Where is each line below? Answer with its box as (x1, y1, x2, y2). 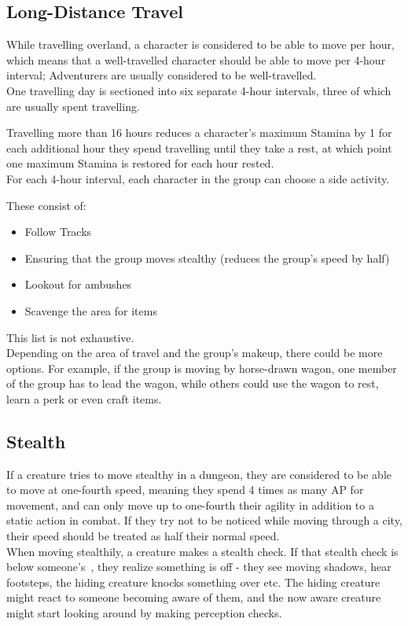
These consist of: (6, 197, 86, 213)
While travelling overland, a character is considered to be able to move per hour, (6, 36, 395, 53)
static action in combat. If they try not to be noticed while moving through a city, (6, 512, 402, 528)
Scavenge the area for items (24, 302, 157, 319)
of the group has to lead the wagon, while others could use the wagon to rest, (6, 375, 379, 392)
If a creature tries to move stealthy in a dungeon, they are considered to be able (6, 466, 391, 482)
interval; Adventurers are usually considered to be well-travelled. (6, 67, 317, 83)
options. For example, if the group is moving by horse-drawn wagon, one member (6, 359, 397, 376)
